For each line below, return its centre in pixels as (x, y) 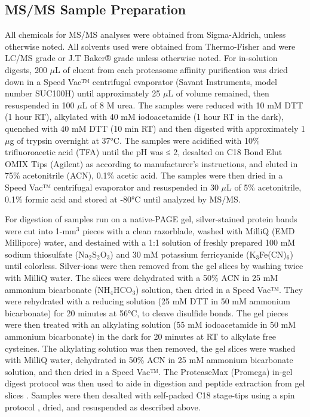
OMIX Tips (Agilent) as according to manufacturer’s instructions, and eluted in (151, 163)
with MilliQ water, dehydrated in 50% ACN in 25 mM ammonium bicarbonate (149, 360)
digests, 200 (26, 69)
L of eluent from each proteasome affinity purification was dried (171, 69)
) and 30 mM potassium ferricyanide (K (183, 254)
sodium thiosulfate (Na (47, 254)
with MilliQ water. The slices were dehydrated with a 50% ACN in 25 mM (142, 278)
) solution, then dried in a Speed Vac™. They (219, 289)
